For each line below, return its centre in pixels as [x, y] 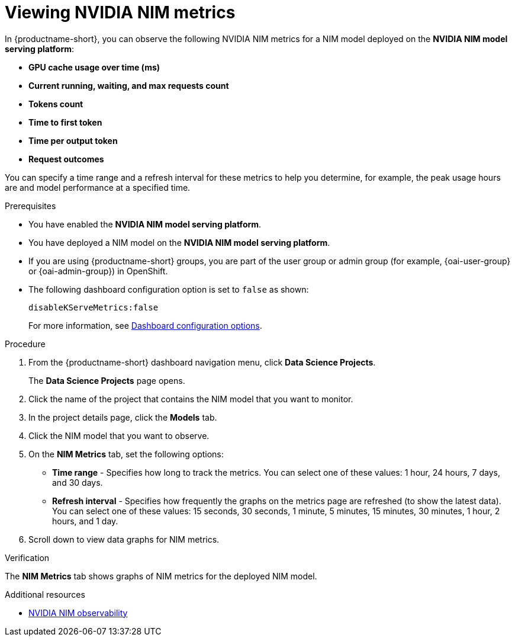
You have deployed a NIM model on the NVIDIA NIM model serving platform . [179, 242]
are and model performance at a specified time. [98, 187]
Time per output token [73, 140]
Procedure [25, 344]
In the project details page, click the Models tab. [123, 417]
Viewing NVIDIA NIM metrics [120, 12]
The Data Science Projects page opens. [107, 380]
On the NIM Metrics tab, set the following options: [126, 454]
